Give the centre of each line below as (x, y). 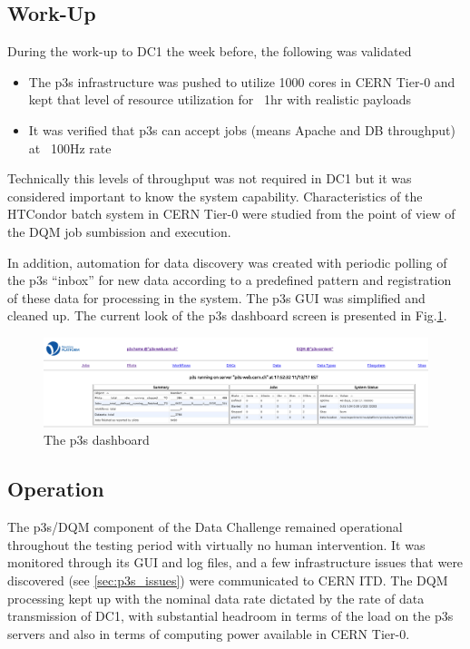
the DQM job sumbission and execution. (119, 231)
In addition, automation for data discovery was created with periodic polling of (227, 262)
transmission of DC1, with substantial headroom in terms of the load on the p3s (230, 616)
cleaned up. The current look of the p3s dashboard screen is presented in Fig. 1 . (227, 315)
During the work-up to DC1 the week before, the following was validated (210, 51)
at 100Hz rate (70, 147)
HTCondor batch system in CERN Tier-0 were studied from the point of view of (231, 214)
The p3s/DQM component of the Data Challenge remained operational (205, 527)
